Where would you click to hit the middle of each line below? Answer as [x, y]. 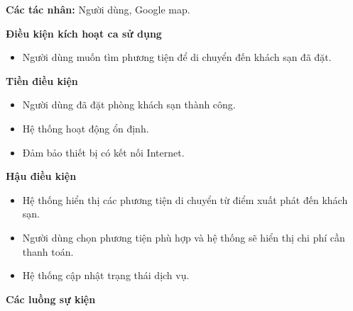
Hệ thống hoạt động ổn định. [86, 128]
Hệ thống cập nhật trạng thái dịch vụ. [106, 275]
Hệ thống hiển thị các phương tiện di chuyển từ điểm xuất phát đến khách [185, 199]
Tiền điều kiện [42, 80]
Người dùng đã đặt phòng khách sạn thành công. [129, 104]
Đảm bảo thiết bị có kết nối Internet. [103, 152]
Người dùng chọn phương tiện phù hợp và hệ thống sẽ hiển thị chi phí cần [184, 237]
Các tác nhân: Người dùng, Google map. [98, 9]
